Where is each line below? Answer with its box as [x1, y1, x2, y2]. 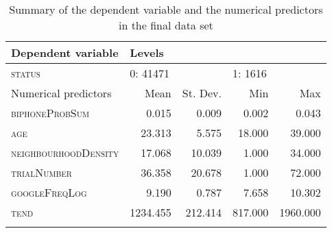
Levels [130, 45, 164, 60]
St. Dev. [182, 85, 222, 101]
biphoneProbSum [11, 105, 90, 121]
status [11, 65, 40, 81]
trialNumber [11, 164, 72, 180]
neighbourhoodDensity [11, 145, 119, 160]
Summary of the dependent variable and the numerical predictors [9, 1, 323, 17]
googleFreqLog [11, 184, 87, 200]
